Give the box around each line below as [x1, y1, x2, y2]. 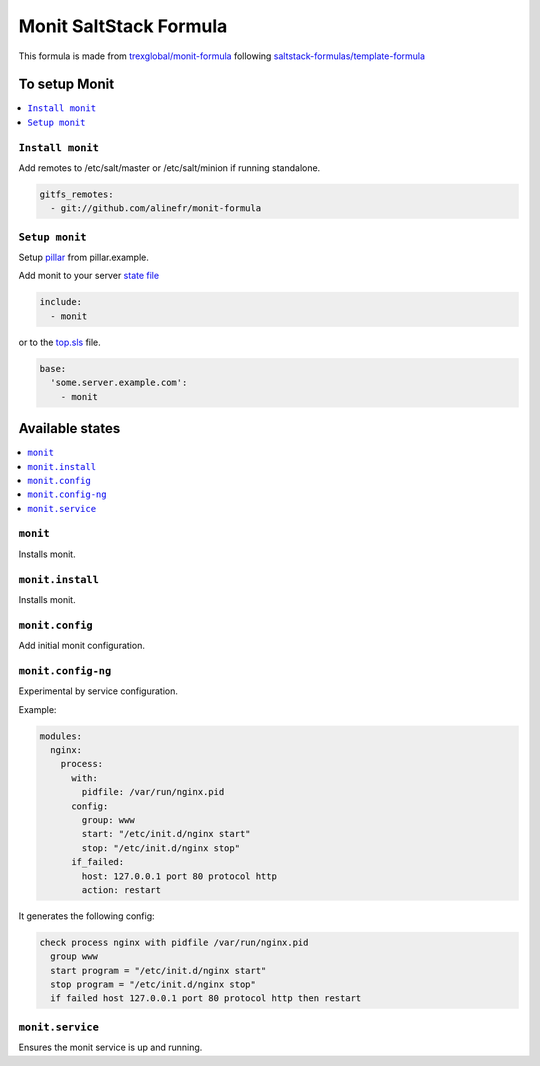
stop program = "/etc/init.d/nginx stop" [50, 979, 257, 990]
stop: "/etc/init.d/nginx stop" [81, 842, 240, 854]
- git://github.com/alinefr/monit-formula [50, 203, 262, 214]
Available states [18, 420, 121, 437]
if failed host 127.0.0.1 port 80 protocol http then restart [50, 993, 362, 1004]
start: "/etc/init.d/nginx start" [81, 828, 251, 840]
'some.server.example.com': [50, 377, 188, 389]
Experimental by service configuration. [18, 685, 179, 697]
